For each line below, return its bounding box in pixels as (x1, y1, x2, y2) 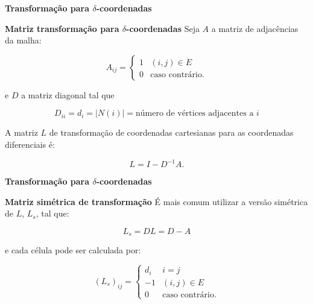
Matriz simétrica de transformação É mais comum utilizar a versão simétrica (5, 195, 308, 207)
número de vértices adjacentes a (136, 109, 254, 118)
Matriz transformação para (5, 22, 119, 34)
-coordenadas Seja (126, 22, 200, 34)
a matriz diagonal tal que (21, 88, 115, 101)
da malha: (5, 34, 42, 46)
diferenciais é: (5, 138, 55, 150)
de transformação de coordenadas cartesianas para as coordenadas (49, 126, 294, 139)
